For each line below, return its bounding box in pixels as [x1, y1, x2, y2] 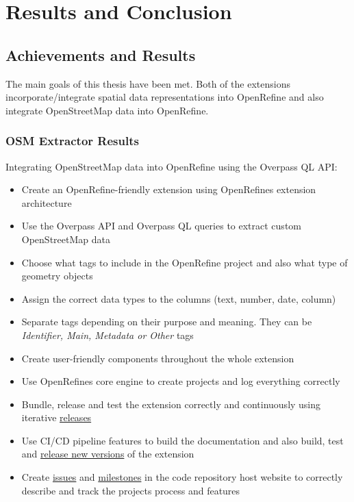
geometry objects [21, 268, 93, 283]
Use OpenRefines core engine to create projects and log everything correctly [21, 374, 340, 388]
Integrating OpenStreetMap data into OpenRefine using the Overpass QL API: [5, 159, 338, 173]
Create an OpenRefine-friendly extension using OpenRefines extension [21, 182, 316, 197]
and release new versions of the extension [21, 447, 194, 461]
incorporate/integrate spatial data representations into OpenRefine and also [5, 90, 324, 104]
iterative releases [21, 410, 92, 425]
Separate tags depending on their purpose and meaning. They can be [21, 314, 312, 329]
